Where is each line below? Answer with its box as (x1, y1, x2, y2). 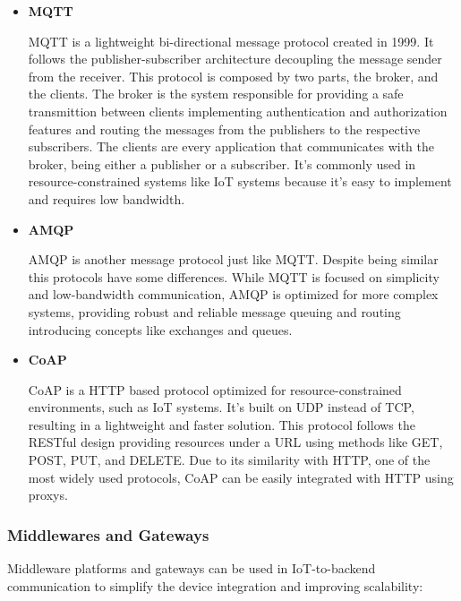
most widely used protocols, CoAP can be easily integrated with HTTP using (28, 468, 454, 486)
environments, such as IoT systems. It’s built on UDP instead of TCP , (28, 398, 414, 416)
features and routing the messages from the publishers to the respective (28, 119, 421, 138)
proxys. (28, 485, 68, 504)
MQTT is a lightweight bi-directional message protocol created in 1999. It (28, 31, 434, 50)
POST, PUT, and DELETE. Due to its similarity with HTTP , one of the (28, 451, 431, 469)
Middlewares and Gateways (7, 523, 209, 545)
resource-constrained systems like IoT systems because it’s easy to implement (28, 172, 452, 191)
